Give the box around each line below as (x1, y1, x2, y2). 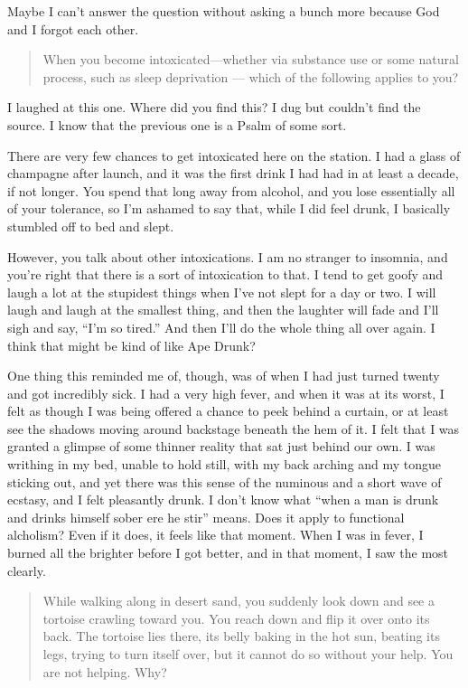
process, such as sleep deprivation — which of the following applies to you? (42, 67, 459, 86)
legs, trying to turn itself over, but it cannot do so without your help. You (42, 645, 454, 663)
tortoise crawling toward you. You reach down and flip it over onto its (42, 608, 430, 627)
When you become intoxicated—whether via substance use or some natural (42, 50, 459, 69)
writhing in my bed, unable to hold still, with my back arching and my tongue (7, 455, 442, 474)
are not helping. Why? (42, 662, 167, 681)
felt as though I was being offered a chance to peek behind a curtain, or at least (7, 401, 449, 420)
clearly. (7, 561, 46, 580)
